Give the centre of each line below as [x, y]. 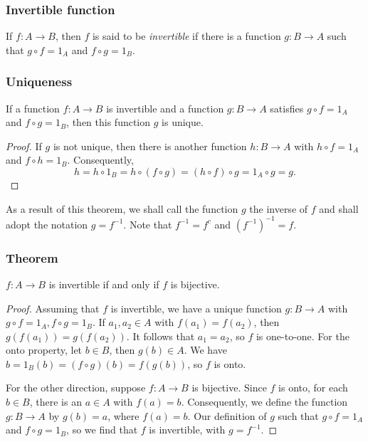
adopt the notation [47, 224]
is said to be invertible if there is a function [186, 36]
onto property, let [44, 350]
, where [123, 415]
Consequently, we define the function [268, 402]
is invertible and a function [165, 108]
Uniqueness [39, 81]
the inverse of [279, 208]
